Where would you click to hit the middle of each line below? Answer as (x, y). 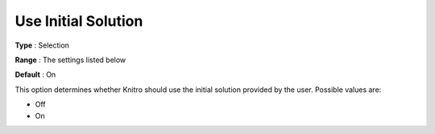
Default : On (35, 75)
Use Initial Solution (79, 21)
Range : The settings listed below (70, 60)
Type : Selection (42, 45)
